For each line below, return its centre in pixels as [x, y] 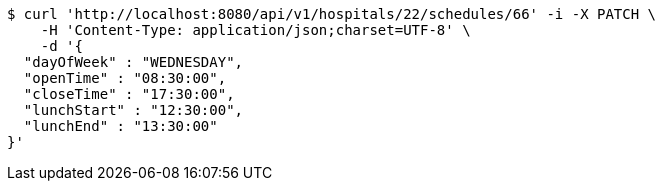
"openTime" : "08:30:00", [125, 78]
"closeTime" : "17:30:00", [129, 94]
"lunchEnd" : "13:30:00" [120, 126]
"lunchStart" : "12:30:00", [133, 110]
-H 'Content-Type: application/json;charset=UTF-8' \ [255, 30]
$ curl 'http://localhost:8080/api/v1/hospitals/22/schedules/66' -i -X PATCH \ [332, 14]
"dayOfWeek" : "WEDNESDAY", [133, 62]
